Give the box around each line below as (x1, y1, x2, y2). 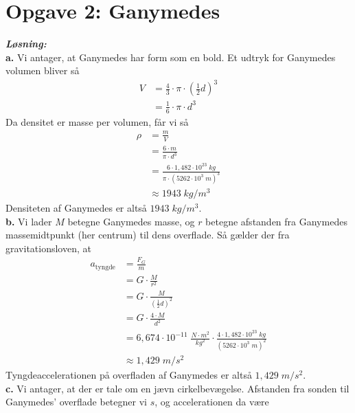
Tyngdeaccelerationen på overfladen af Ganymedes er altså (5, 368, 252, 382)
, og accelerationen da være (154, 394, 269, 409)
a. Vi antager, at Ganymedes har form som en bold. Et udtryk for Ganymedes (5, 49, 336, 64)
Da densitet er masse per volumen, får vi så (5, 114, 189, 129)
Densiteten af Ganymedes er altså (5, 201, 147, 215)
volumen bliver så (5, 63, 80, 78)
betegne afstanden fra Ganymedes (205, 214, 347, 228)
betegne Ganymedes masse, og (67, 214, 195, 228)
